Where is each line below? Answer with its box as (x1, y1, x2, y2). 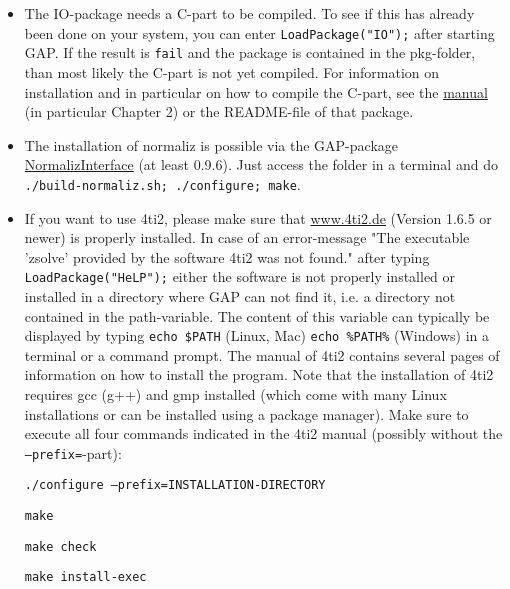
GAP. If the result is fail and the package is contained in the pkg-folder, (24, 42, 476, 63)
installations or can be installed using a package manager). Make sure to (24, 403, 469, 424)
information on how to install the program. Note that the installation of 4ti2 (24, 364, 494, 385)
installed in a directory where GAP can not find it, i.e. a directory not (24, 285, 456, 306)
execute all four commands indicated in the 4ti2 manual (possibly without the (24, 423, 503, 444)
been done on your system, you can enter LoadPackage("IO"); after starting (24, 22, 495, 43)
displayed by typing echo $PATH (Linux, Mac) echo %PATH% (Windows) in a (24, 325, 489, 346)
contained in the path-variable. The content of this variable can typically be (24, 305, 490, 326)
